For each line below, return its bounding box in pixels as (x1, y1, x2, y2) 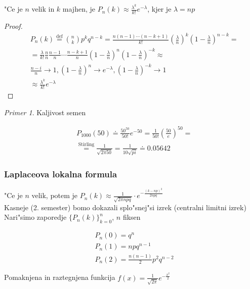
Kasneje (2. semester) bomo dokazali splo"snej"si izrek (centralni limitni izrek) (4, 202, 246, 212)
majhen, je (62, 4, 95, 14)
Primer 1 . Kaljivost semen (4, 107, 86, 117)
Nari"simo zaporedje (4, 212, 67, 222)
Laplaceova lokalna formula (4, 167, 117, 180)
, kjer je (147, 4, 172, 14)
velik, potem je (31, 190, 78, 201)
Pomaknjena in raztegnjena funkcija (4, 272, 115, 282)
